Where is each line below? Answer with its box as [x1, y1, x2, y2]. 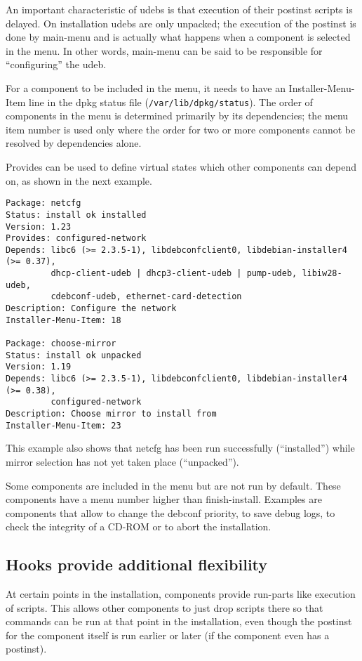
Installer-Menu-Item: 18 [6, 315, 121, 325]
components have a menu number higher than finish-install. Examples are [6, 492, 322, 506]
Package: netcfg [6, 198, 81, 209]
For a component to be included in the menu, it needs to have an [6, 80, 286, 95]
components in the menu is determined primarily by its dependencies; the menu [6, 108, 349, 123]
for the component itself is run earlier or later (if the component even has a [6, 627, 330, 642]
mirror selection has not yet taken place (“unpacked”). [6, 454, 239, 469]
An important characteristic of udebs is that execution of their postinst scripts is [6, 2, 353, 16]
